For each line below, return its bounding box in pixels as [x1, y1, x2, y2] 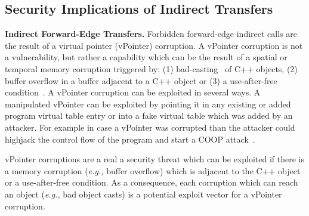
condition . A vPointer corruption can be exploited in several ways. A [5, 86, 261, 98]
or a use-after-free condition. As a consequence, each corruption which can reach [5, 176, 298, 189]
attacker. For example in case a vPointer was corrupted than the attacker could [5, 121, 295, 133]
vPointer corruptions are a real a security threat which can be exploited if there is [5, 153, 305, 165]
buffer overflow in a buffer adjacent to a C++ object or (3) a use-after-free [5, 74, 277, 87]
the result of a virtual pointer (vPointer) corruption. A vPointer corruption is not [5, 39, 303, 51]
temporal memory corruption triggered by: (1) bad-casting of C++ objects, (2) [5, 62, 298, 75]
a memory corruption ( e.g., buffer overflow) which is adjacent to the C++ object [5, 164, 301, 177]
